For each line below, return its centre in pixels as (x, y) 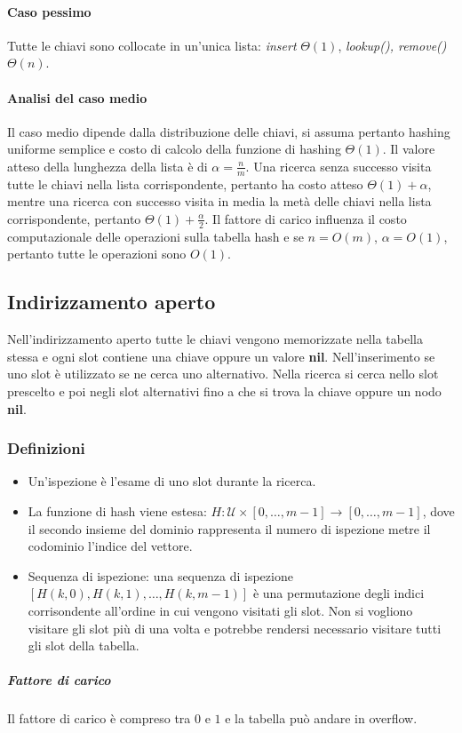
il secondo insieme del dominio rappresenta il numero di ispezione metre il (229, 528)
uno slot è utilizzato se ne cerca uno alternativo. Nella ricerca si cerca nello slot (223, 374)
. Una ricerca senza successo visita (339, 166)
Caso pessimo (49, 11)
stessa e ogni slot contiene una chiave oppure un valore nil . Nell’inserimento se (221, 356)
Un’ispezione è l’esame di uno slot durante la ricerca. (172, 481)
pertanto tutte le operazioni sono (97, 254)
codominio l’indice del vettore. (110, 546)
